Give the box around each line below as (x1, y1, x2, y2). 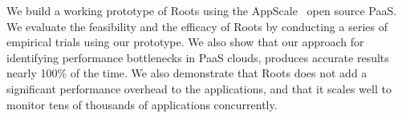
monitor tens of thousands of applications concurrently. (6, 96, 278, 112)
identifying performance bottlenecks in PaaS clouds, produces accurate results (6, 49, 389, 65)
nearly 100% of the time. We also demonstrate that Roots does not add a (6, 65, 367, 81)
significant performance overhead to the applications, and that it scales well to (6, 80, 392, 96)
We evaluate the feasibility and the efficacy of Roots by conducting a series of (6, 18, 388, 34)
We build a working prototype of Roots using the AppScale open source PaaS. (6, 2, 397, 18)
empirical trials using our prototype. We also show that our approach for (6, 33, 364, 50)
